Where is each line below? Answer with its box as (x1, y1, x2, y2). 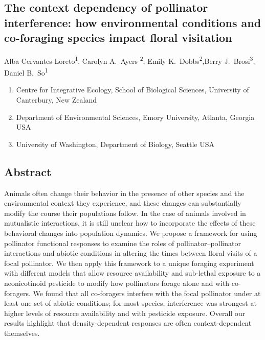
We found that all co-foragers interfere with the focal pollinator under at (33, 287, 261, 298)
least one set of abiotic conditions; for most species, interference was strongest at (4, 298, 257, 308)
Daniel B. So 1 (4, 66, 48, 78)
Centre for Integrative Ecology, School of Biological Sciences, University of (16, 84, 249, 95)
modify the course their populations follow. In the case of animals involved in (4, 207, 246, 218)
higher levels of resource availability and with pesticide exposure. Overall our (4, 307, 246, 318)
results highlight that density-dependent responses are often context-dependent (4, 318, 252, 328)
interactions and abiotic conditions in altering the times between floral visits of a (4, 248, 257, 258)
